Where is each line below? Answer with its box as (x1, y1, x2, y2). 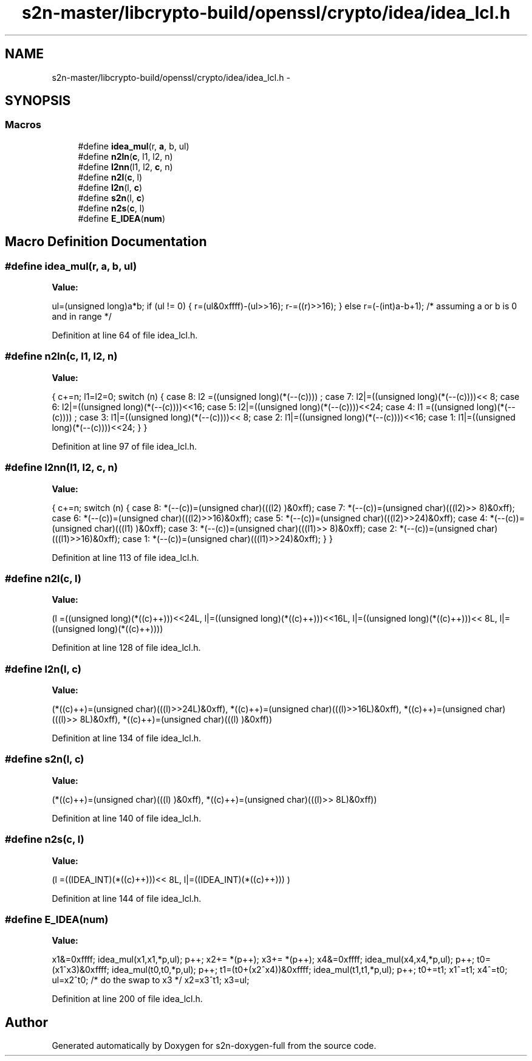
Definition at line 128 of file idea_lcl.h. (52, 642, 201, 653)
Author (5, 1014, 48, 1030)
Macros (5, 118, 41, 131)
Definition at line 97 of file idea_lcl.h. (52, 441, 197, 452)
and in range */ (52, 311, 112, 322)
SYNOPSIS (5, 93, 71, 109)
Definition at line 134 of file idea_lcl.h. (52, 733, 201, 744)
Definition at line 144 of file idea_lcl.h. (52, 893, 202, 904)
